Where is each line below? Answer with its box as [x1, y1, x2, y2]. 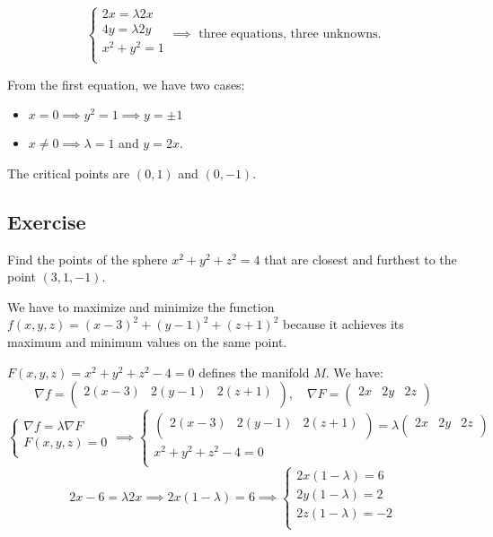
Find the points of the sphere [7, 249, 168, 268]
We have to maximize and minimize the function [7, 297, 275, 316]
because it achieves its [283, 315, 404, 333]
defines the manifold [198, 362, 310, 381]
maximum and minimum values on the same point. [7, 333, 287, 351]
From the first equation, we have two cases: [7, 74, 245, 93]
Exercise [7, 207, 86, 235]
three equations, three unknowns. [198, 28, 382, 41]
